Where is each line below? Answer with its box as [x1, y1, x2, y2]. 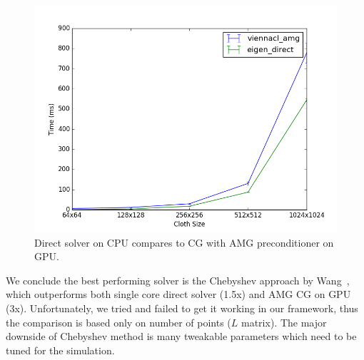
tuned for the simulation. [6, 342, 115, 357]
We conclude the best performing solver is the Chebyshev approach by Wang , [6, 272, 350, 287]
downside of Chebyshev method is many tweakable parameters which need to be [6, 329, 357, 344]
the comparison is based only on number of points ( [6, 314, 231, 329]
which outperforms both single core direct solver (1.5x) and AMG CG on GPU [6, 287, 351, 302]
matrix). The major [241, 314, 327, 329]
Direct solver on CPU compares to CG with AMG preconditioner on [34, 235, 334, 250]
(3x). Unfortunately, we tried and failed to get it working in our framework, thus [6, 300, 358, 315]
